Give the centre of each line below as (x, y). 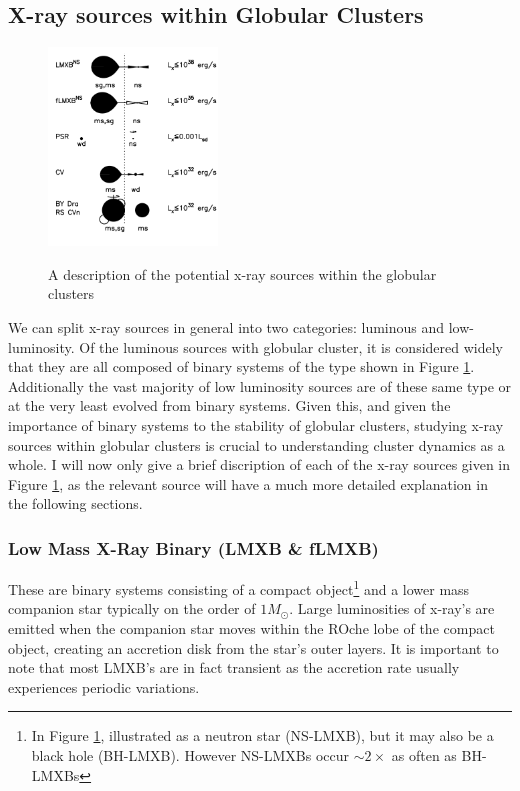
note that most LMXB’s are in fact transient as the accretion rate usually (234, 667)
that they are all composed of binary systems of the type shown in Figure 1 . (241, 366)
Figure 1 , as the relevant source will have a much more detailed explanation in (248, 483)
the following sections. (75, 503)
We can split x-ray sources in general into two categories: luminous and (226, 326)
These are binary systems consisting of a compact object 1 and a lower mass (239, 587)
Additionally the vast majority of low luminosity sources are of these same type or (260, 385)
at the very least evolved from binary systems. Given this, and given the (229, 405)
